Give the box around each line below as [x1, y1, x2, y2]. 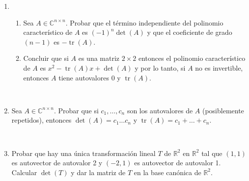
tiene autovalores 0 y [58, 72, 121, 82]
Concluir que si [23, 53, 69, 63]
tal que [201, 148, 222, 158]
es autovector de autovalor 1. [134, 157, 221, 168]
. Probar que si [54, 105, 99, 115]
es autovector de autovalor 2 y [11, 157, 103, 168]
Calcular [11, 167, 37, 177]
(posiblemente [202, 105, 244, 115]
